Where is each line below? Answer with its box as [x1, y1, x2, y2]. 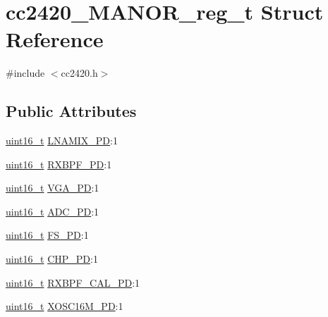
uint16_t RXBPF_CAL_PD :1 [6, 275, 140, 290]
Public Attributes [6, 100, 137, 122]
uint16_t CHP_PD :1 [6, 251, 98, 266]
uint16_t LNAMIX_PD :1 [6, 133, 118, 148]
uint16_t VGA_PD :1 [6, 180, 99, 195]
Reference [6, 25, 104, 54]
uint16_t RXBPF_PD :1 [6, 156, 112, 171]
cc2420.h [61, 66, 98, 80]
